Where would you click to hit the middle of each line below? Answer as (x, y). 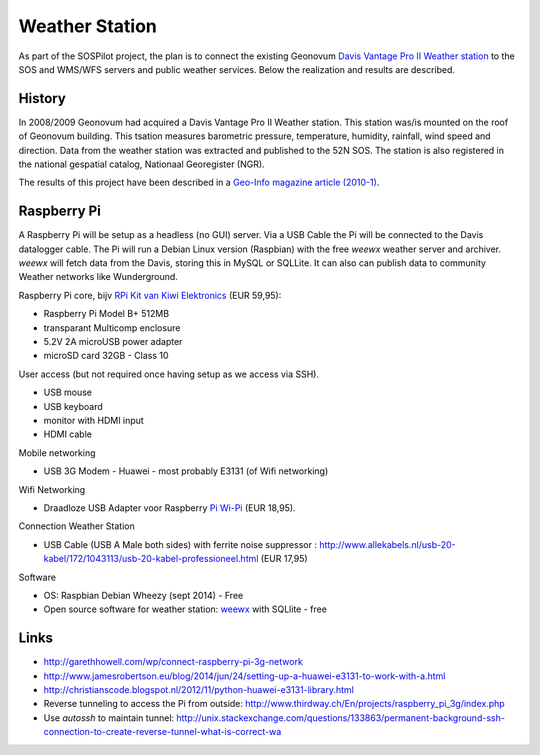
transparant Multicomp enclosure (112, 327)
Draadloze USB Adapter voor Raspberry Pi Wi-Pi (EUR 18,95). (169, 507)
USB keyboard (73, 406)
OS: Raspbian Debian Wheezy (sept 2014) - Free (143, 595)
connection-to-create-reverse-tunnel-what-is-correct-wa (162, 732)
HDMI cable (67, 434)
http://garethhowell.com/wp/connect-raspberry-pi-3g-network (173, 662)
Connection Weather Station (76, 526)
